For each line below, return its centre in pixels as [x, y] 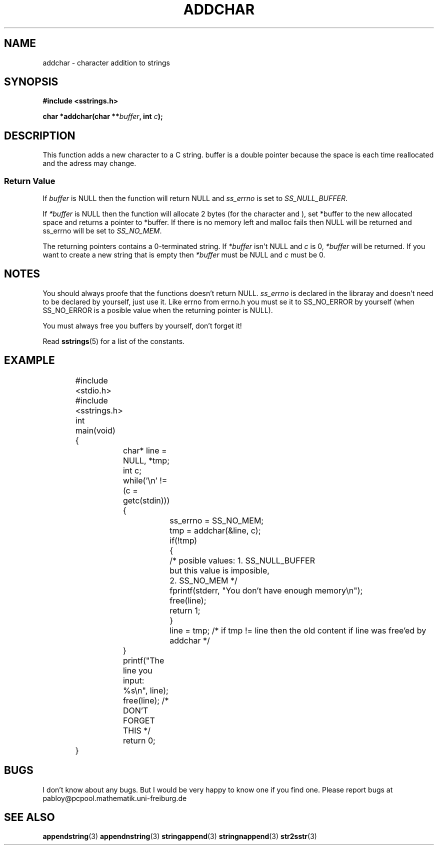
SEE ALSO [29, 817]
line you [137, 670]
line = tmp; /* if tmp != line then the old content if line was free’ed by [298, 630]
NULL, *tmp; [146, 460]
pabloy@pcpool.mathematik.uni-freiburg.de [115, 798]
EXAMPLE [29, 360]
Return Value [30, 181]
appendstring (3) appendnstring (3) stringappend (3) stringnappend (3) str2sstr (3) [180, 836]
